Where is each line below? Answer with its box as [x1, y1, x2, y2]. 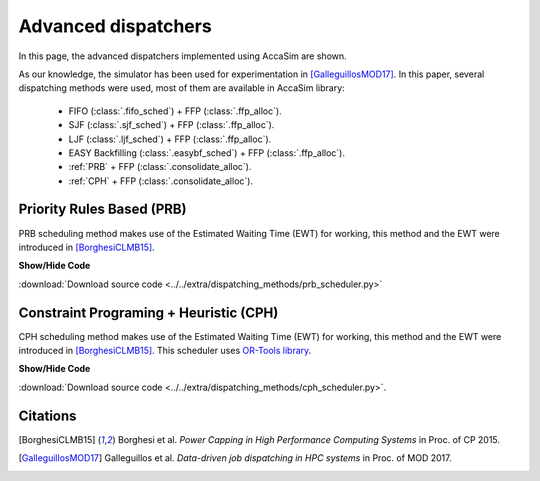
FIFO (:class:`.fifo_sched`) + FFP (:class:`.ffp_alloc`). [68, 105, 282, 117]
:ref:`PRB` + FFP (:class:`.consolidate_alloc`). [68, 161, 252, 173]
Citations [18, 407, 77, 424]
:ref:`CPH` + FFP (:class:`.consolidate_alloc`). [68, 175, 254, 187]
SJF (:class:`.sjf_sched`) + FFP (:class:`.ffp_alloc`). [68, 119, 275, 131]
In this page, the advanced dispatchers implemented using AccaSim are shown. [18, 50, 347, 62]
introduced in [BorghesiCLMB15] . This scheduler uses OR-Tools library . [18, 345, 312, 357]
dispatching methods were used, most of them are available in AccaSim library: [18, 82, 345, 94]
